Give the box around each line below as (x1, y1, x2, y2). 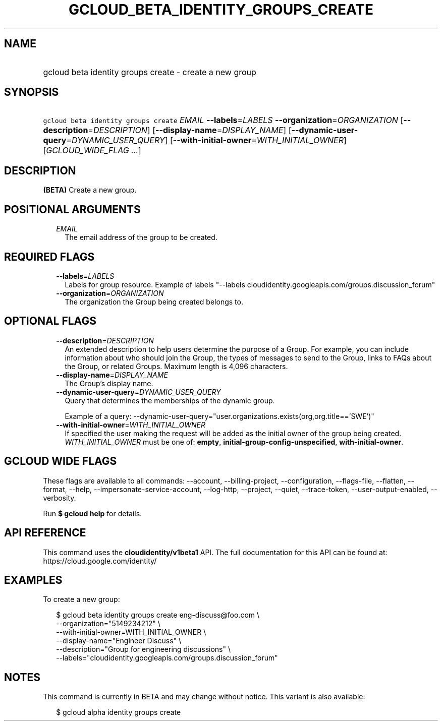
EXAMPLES (4, 573, 63, 586)
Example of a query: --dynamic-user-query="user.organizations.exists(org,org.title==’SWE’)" (65, 411, 374, 420)
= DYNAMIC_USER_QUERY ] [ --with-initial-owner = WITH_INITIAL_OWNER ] (66, 135, 347, 146)
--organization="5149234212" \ (56, 619, 160, 628)
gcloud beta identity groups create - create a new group (43, 67, 256, 77)
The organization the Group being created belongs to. (65, 297, 243, 306)
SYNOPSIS (4, 86, 59, 99)
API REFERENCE (4, 526, 86, 539)
